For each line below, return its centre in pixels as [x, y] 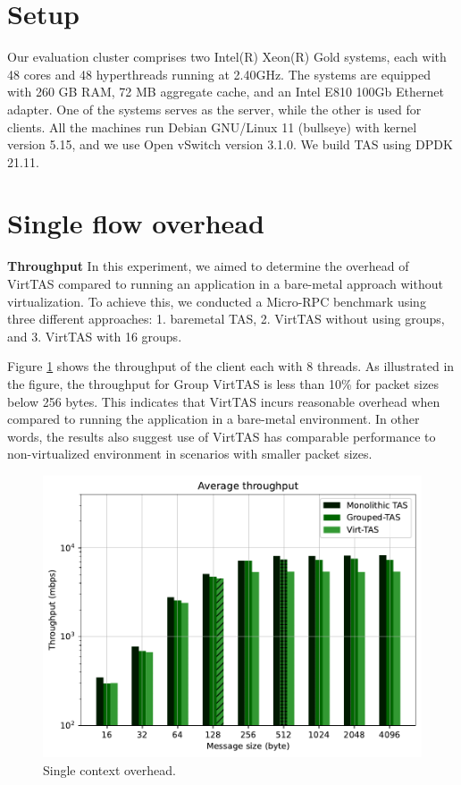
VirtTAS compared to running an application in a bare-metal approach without [225, 283]
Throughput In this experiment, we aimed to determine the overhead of [208, 266]
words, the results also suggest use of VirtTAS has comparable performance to [222, 436]
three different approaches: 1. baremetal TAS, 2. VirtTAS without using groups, [226, 319]
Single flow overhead [136, 223]
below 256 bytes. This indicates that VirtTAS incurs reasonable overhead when [224, 401]
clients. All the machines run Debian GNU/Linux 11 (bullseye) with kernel [212, 127]
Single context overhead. [109, 769]
